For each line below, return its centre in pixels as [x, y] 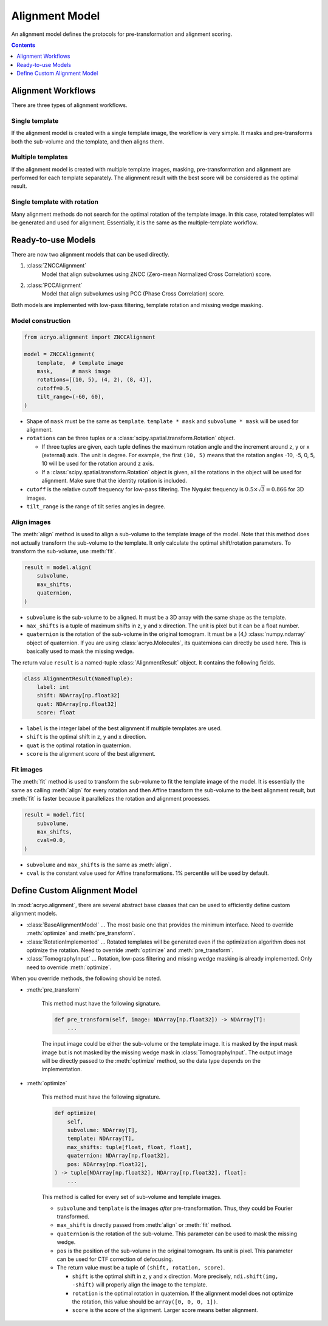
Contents [23, 45]
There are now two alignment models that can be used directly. [90, 254]
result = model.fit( [54, 815]
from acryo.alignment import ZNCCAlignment [90, 337]
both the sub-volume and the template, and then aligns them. [88, 141]
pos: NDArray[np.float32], [108, 1164]
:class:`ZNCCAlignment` [56, 266]
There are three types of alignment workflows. [69, 105]
